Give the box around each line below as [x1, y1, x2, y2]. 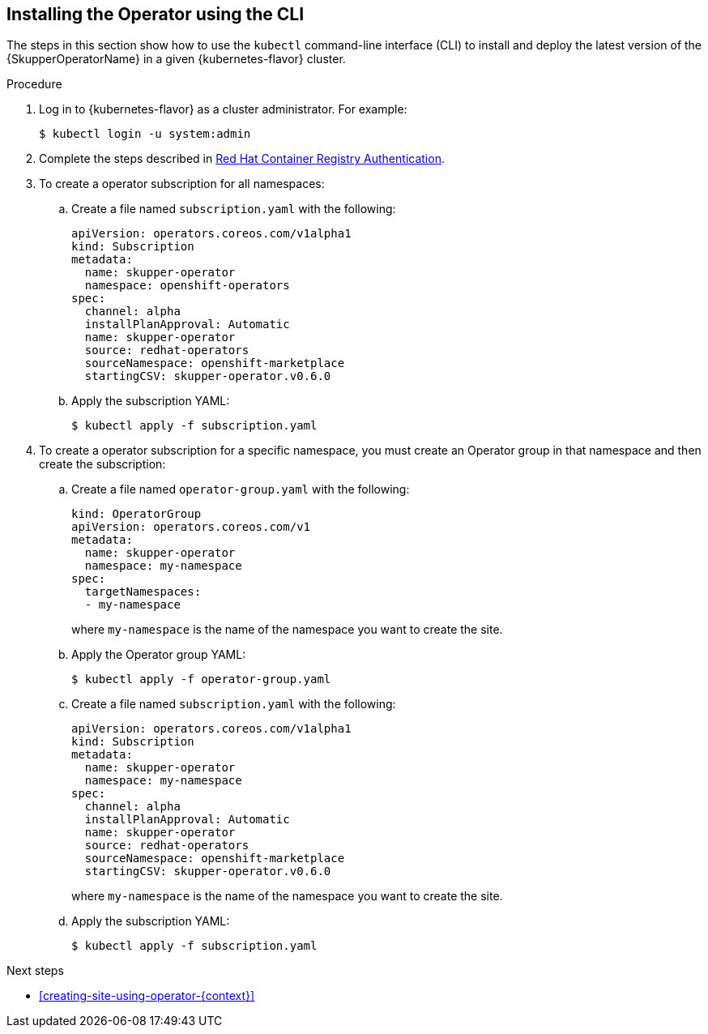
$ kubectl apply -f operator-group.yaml [71, 673, 331, 686]
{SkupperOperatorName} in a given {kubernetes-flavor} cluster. [6, 52, 346, 66]
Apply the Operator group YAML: [71, 647, 246, 662]
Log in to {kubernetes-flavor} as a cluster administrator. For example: [39, 102, 407, 117]
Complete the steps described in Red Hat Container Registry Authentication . [39, 152, 445, 166]
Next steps [6, 963, 64, 978]
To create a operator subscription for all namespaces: [39, 177, 325, 191]
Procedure [6, 77, 62, 92]
